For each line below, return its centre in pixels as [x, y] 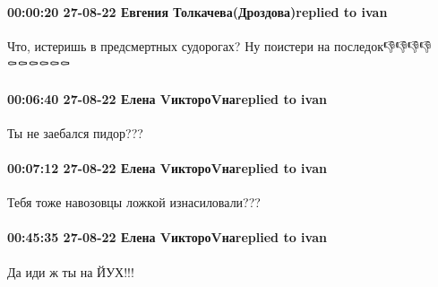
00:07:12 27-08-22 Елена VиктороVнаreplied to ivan [167, 167]
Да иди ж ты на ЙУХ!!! [71, 271]
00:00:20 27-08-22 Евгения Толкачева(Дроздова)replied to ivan [198, 11]
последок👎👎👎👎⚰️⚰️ [382, 45]
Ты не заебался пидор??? [75, 132]
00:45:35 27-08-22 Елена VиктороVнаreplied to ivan [167, 237]
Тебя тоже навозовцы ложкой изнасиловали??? [134, 202]
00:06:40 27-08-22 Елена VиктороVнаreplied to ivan [167, 98]
